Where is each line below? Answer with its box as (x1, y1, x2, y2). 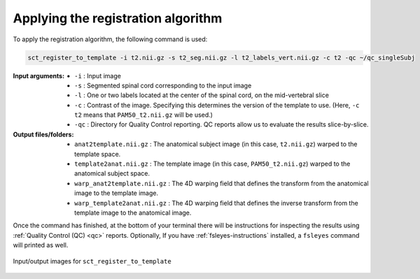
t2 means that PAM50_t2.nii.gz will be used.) (74, 110, 213, 119)
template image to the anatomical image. (74, 208, 192, 217)
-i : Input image (74, 71, 122, 80)
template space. (74, 150, 121, 158)
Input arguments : (13, 71, 65, 80)
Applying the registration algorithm (13, 10, 223, 26)
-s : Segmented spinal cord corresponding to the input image (74, 81, 252, 90)
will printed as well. (13, 241, 69, 250)
